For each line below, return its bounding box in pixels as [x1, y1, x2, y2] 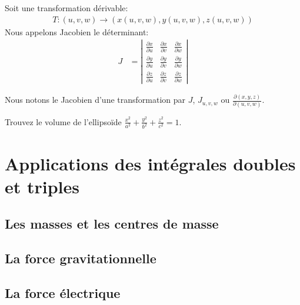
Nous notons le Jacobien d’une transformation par [5, 93, 186, 106]
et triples [5, 174, 80, 198]
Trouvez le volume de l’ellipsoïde [5, 115, 122, 128]
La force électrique [5, 283, 121, 301]
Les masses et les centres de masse [5, 214, 219, 233]
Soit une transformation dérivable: [5, 2, 128, 14]
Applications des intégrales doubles [5, 151, 296, 175]
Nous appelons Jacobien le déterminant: [5, 25, 149, 38]
